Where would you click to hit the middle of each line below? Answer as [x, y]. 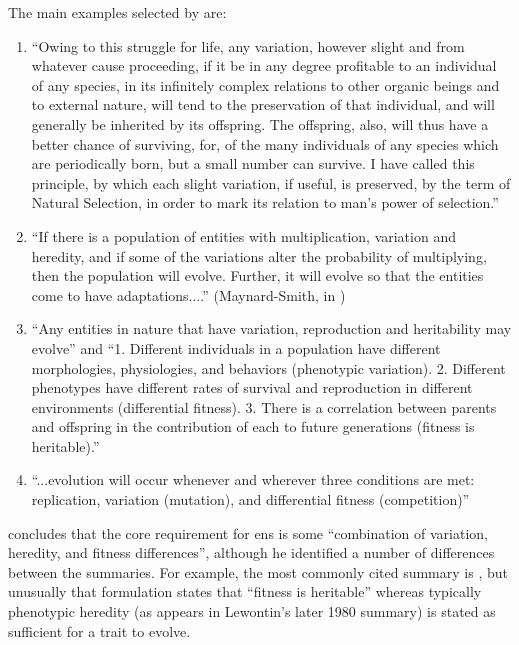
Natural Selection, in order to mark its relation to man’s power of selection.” [265, 202]
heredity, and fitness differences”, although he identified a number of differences [251, 552]
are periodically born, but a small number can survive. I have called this [253, 163]
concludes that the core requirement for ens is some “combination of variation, [248, 532]
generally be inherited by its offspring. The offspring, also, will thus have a [260, 123]
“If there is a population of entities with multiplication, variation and [243, 235]
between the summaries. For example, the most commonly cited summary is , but [258, 571]
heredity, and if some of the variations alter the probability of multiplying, [259, 255]
